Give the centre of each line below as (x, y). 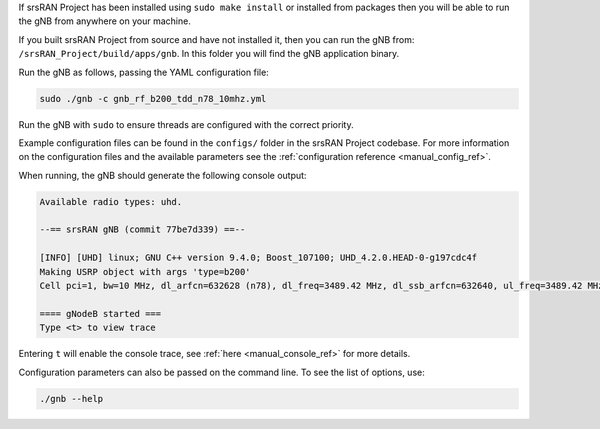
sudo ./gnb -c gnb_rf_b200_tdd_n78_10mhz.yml (153, 98)
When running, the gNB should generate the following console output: (162, 175)
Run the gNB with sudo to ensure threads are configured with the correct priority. (186, 124)
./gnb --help (71, 398)
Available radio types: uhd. (111, 201)
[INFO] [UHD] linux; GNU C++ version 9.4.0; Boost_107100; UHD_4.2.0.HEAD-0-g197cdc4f (258, 258)
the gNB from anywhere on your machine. (105, 21)
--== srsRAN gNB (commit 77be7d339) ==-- (142, 229)
